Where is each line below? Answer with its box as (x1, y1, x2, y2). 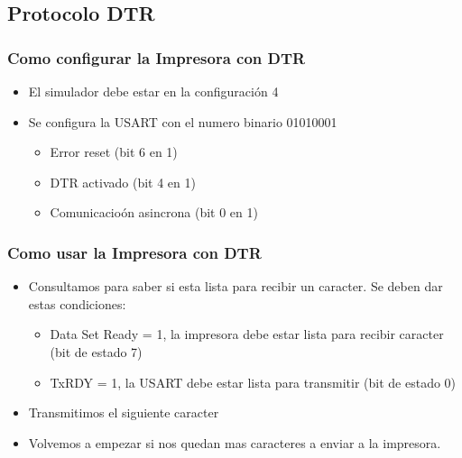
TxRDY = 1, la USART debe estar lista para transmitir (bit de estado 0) (50, 372, 457, 391)
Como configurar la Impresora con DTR (7, 46, 306, 69)
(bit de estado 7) (50, 342, 143, 361)
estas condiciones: (28, 294, 126, 313)
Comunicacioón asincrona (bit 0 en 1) (50, 203, 258, 222)
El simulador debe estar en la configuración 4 (28, 82, 279, 100)
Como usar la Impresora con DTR (7, 241, 262, 263)
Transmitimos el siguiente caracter (28, 403, 219, 422)
